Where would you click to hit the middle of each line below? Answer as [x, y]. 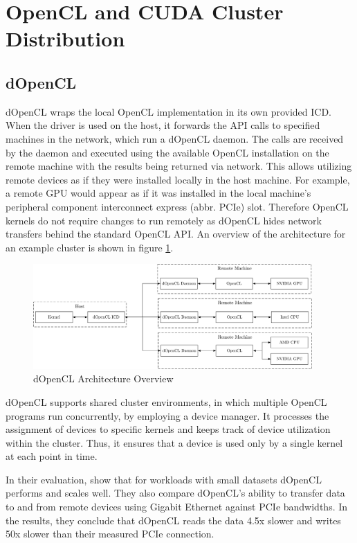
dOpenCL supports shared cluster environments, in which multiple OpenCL [166, 401]
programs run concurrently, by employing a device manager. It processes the [167, 415]
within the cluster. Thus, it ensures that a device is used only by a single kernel [174, 442]
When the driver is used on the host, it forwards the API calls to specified [163, 125]
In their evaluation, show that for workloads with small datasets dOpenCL [164, 479]
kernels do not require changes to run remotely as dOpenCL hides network [164, 220]
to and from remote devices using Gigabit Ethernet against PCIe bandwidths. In [177, 507]
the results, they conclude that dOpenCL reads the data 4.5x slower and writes [173, 520]
